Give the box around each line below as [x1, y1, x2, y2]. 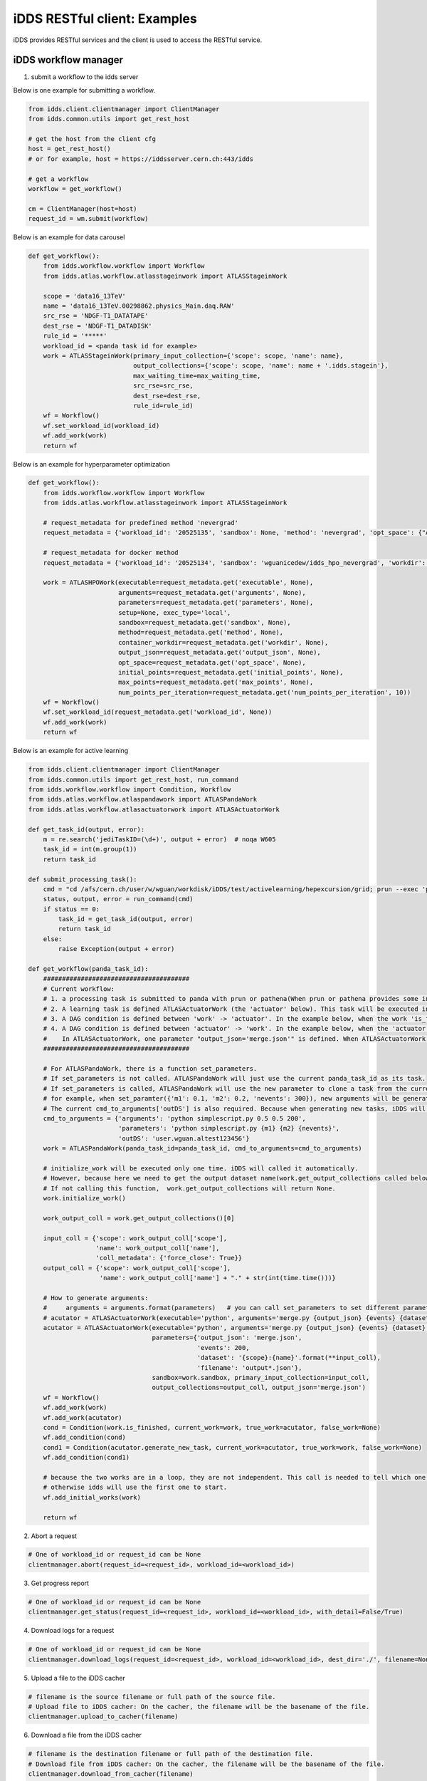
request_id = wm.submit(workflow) [28, 214, 149, 223]
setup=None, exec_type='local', [117, 608, 231, 616]
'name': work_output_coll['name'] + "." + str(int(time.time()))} [99, 1274, 336, 1282]
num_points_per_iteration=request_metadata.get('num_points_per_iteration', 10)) [117, 688, 411, 696]
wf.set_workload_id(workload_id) [43, 421, 160, 430]
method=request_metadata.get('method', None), [117, 628, 284, 637]
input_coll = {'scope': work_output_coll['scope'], [43, 1234, 228, 1242]
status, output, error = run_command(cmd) [43, 895, 194, 903]
